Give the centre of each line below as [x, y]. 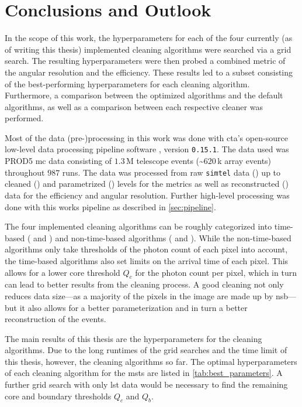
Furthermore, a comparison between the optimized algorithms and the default [144, 95]
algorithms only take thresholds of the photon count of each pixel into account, [146, 249]
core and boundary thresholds [58, 396]
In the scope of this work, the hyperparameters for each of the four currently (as [149, 38]
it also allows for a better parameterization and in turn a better [133, 307]
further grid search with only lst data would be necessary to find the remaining [146, 384]
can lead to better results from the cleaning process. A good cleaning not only [144, 284]
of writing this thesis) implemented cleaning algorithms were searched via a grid [148, 49]
